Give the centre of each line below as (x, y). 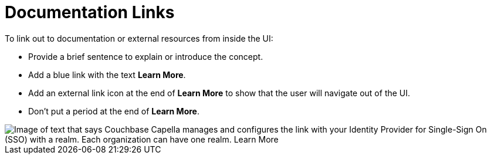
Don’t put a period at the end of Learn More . (114, 111)
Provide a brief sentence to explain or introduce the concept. (146, 56)
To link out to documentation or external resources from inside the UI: (139, 38)
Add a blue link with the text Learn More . (107, 75)
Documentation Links (90, 12)
